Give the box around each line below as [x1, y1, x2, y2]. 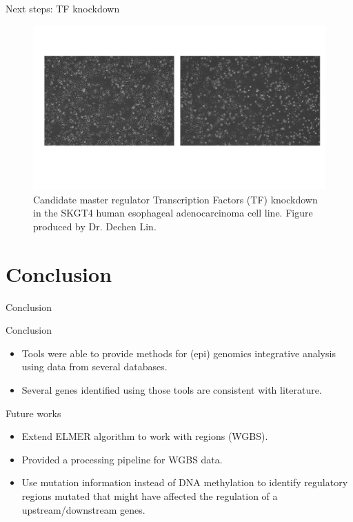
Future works [6, 405, 61, 420]
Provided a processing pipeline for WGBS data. [21, 452, 223, 466]
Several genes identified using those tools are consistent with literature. [21, 382, 322, 396]
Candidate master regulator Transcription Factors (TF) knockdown [33, 192, 318, 206]
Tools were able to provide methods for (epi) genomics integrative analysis [21, 345, 336, 360]
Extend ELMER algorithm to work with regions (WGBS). [21, 429, 268, 443]
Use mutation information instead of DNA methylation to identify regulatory [21, 475, 348, 490]
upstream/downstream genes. [21, 502, 145, 516]
